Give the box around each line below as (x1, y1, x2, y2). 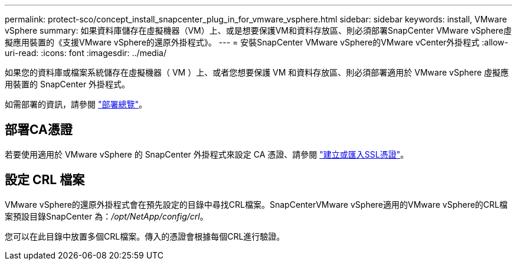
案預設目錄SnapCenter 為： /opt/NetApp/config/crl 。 (5, 211, 208, 221)
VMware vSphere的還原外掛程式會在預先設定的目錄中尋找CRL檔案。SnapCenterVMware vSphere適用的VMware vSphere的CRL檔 (5, 199, 508, 210)
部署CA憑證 (5, 122, 73, 138)
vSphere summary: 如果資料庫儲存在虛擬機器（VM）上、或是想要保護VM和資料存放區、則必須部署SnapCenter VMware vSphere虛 (5, 25, 512, 35)
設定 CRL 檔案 (5, 172, 85, 188)
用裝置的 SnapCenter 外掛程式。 (5, 79, 130, 89)
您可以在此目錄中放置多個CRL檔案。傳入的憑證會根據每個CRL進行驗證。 (5, 231, 285, 241)
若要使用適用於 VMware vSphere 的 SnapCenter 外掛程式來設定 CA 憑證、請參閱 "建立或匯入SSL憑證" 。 (5, 149, 409, 159)
